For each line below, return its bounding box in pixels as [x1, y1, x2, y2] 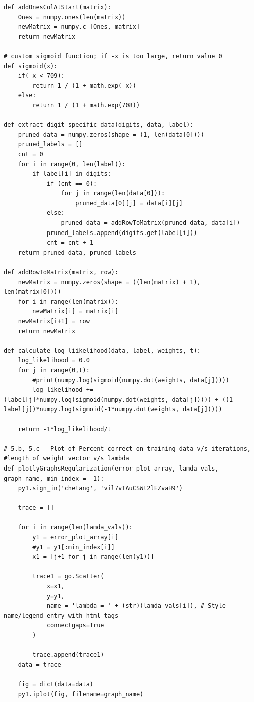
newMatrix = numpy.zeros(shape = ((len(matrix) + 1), [18, 278, 201, 286]
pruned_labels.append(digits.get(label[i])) [46, 229, 197, 237]
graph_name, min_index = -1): [4, 475, 104, 482]
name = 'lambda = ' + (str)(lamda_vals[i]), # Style [46, 602, 226, 610]
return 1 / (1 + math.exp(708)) [32, 101, 140, 109]
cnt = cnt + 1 [46, 239, 93, 247]
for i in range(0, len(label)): [18, 160, 126, 168]
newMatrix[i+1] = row [18, 318, 90, 325]
